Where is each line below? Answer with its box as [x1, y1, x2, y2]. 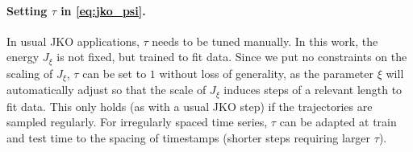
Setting [6, 2, 48, 18]
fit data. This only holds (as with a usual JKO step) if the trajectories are [6, 97, 373, 114]
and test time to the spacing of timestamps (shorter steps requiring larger [6, 129, 371, 146]
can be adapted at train [279, 113, 397, 130]
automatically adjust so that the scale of [6, 81, 206, 98]
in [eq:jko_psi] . [60, 2, 146, 18]
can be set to [82, 64, 147, 81]
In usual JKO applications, [6, 32, 140, 49]
